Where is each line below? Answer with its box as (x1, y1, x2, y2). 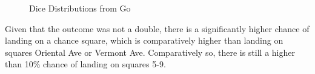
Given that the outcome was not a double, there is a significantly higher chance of (5, 22, 310, 35)
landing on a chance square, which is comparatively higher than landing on (5, 34, 283, 47)
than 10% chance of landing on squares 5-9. (5, 58, 166, 70)
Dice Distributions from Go (29, 2, 131, 14)
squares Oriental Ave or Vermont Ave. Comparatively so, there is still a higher (5, 45, 295, 58)
